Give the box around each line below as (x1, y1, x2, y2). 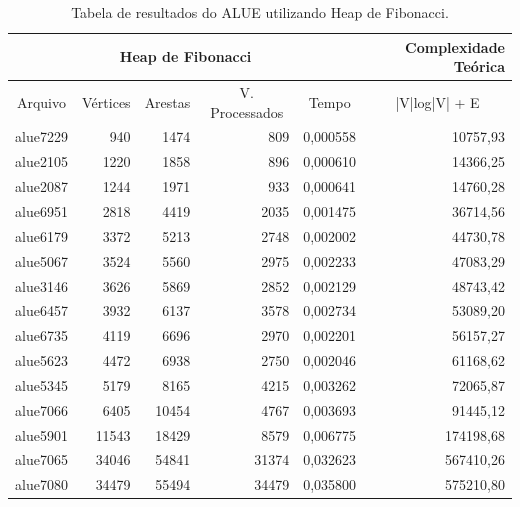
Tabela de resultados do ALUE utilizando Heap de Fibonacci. (71, 2, 449, 22)
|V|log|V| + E (395, 91, 480, 112)
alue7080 (15, 474, 68, 495)
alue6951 (15, 201, 68, 221)
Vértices (81, 91, 131, 112)
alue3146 (15, 275, 68, 296)
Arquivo (16, 91, 66, 112)
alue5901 (15, 424, 68, 445)
